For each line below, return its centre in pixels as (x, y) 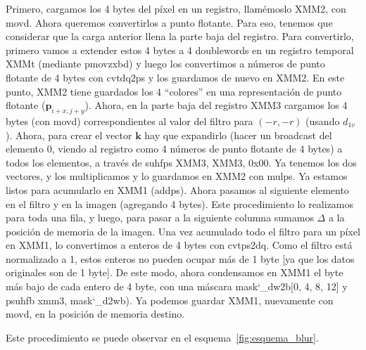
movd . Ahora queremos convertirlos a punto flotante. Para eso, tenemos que (169, 22)
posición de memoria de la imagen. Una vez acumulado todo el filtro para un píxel (183, 231)
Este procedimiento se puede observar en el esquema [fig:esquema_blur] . (162, 337)
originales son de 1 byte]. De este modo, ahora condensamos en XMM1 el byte (175, 272)
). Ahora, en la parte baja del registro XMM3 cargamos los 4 (216, 105)
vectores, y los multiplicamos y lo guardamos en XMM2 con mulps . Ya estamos (177, 176)
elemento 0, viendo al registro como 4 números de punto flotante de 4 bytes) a (174, 149)
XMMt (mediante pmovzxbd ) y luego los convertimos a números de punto (165, 64)
